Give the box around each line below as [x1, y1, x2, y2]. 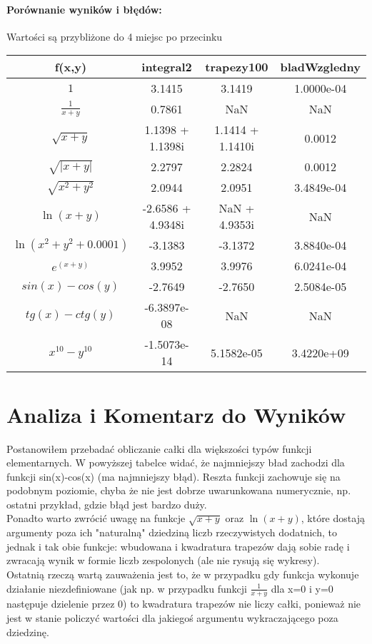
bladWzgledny [280, 58, 361, 76]
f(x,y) [54, 58, 87, 76]
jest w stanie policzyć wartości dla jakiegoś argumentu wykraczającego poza [6, 610, 338, 625]
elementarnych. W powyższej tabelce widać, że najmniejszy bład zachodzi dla [6, 455, 345, 470]
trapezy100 [205, 58, 268, 76]
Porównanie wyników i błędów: [6, 1, 162, 16]
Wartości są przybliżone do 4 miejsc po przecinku [6, 29, 223, 44]
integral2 [141, 58, 192, 76]
